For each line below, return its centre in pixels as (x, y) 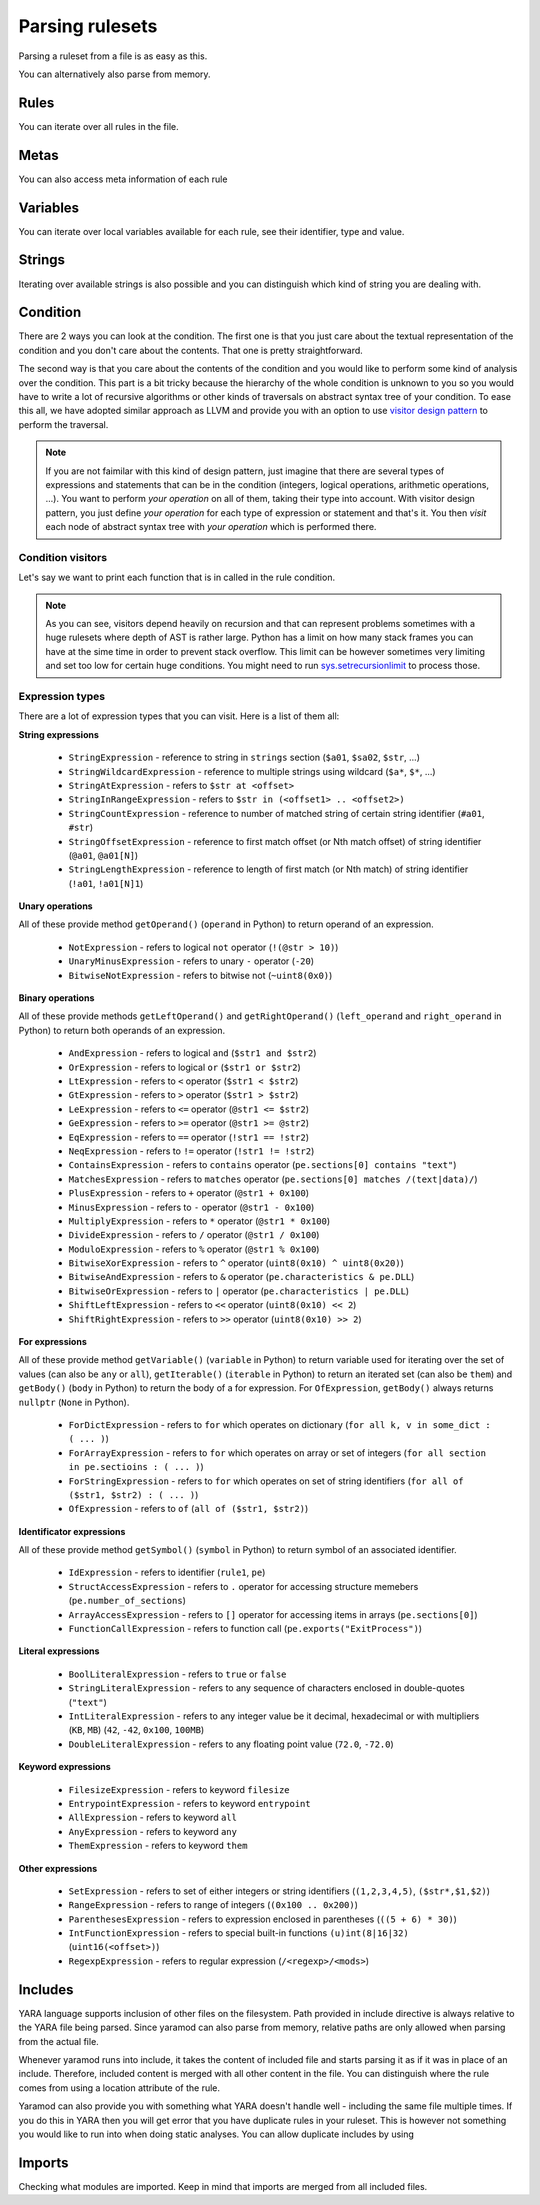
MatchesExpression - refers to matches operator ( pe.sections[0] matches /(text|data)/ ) (273, 1179)
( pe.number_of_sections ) (127, 1601)
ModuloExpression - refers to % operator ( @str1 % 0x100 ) (194, 1249)
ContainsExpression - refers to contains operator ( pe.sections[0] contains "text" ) (262, 1165)
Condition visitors (63, 557)
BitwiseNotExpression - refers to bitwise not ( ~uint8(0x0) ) (200, 975)
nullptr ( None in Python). (74, 1402)
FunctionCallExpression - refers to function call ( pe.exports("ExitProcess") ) (245, 1629)
